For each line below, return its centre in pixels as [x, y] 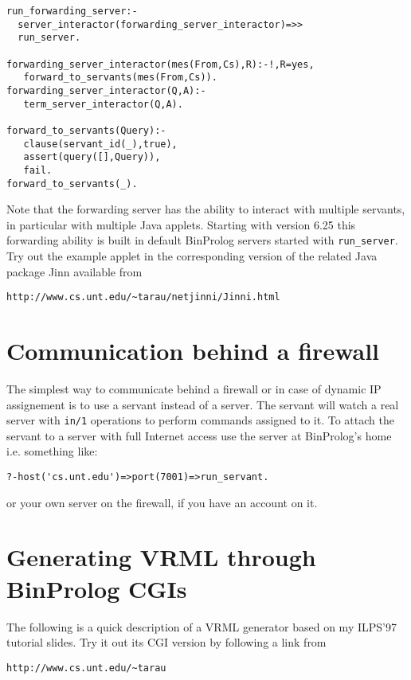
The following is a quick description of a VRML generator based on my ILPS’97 [202, 626]
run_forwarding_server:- [72, 11]
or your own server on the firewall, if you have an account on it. [162, 502]
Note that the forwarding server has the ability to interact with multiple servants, [206, 209]
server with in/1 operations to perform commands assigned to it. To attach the [200, 420]
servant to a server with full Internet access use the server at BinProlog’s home [199, 435]
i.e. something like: [52, 451]
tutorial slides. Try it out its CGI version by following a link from [166, 642]
